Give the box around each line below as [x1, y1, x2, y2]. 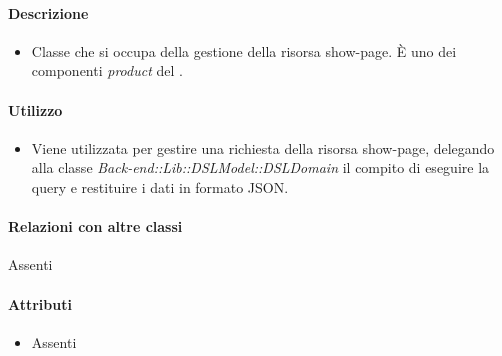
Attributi [8, 293, 72, 314]
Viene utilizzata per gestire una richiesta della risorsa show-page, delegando [31, 137, 495, 158]
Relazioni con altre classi [8, 216, 183, 237]
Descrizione [8, 2, 89, 23]
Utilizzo [8, 99, 63, 120]
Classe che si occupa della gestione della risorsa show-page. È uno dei [31, 40, 457, 61]
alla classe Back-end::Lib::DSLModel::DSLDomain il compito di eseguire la [31, 157, 490, 178]
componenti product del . [31, 60, 183, 81]
